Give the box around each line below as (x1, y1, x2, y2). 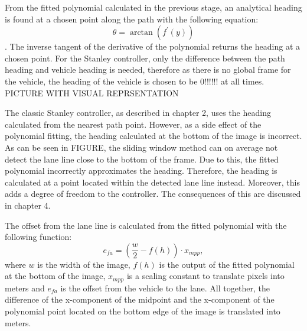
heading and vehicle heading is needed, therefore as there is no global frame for (5, 63, 291, 76)
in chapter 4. (5, 199, 51, 211)
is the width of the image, (37, 258, 130, 270)
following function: (5, 231, 72, 243)
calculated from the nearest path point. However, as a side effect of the (5, 118, 262, 130)
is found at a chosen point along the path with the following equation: (5, 12, 259, 25)
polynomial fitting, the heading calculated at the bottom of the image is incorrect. (5, 129, 302, 142)
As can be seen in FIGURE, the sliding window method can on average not (5, 141, 278, 153)
